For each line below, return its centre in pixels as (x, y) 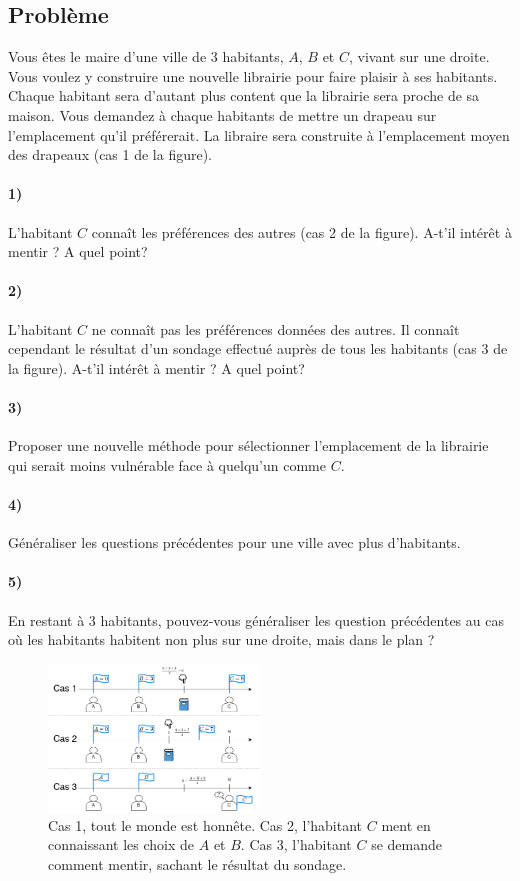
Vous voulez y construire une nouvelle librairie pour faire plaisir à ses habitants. (253, 75)
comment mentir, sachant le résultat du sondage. (197, 863)
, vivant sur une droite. (419, 56)
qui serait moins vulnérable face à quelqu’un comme (167, 464)
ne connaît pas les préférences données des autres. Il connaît (275, 328)
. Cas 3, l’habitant (296, 844)
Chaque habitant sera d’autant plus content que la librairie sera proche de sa (244, 95)
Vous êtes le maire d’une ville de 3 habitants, (146, 56)
